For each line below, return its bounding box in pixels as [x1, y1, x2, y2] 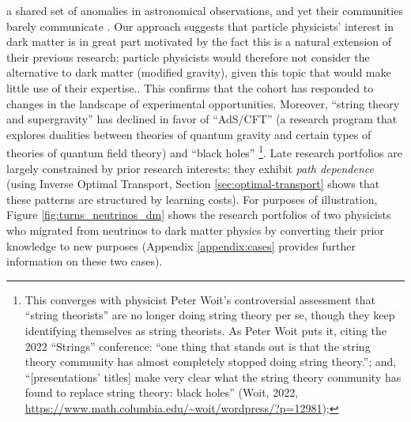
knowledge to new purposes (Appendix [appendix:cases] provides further [6, 237, 356, 254]
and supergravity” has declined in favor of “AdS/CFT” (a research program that [6, 111, 398, 127]
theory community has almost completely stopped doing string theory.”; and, [25, 353, 397, 370]
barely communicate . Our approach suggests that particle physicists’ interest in [6, 17, 394, 34]
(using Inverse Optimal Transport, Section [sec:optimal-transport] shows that [6, 175, 380, 192]
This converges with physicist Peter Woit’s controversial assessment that [25, 291, 376, 307]
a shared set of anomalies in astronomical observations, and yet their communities [6, 2, 403, 18]
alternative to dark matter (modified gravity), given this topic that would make [6, 64, 391, 81]
